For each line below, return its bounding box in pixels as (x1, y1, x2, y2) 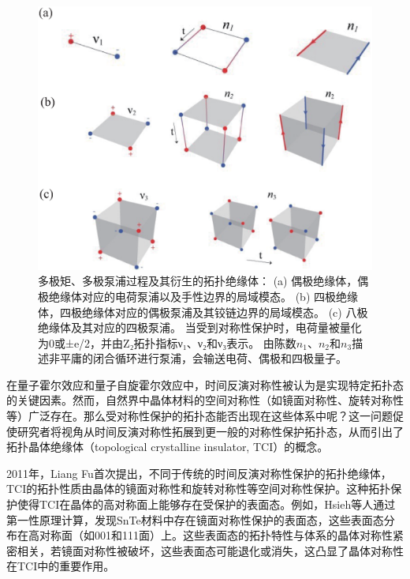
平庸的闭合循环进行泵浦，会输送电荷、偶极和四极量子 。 (59, 350, 347, 367)
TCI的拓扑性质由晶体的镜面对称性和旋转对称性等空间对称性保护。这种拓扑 (6, 480, 391, 497)
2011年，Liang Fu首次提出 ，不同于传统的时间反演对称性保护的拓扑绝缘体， (6, 464, 392, 481)
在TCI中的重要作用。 (6, 558, 115, 574)
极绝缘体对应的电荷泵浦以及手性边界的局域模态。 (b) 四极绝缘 (38, 288, 358, 304)
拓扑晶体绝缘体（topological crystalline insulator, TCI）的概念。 (6, 438, 329, 455)
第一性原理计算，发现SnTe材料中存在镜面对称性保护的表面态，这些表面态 (6, 511, 384, 528)
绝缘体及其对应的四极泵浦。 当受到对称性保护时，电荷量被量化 (38, 319, 362, 336)
